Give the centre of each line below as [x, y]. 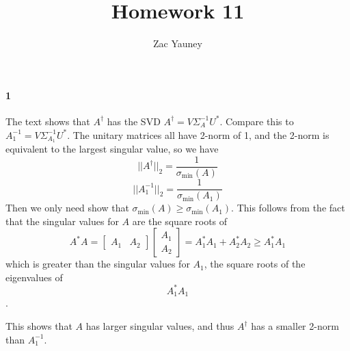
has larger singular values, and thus [160, 326]
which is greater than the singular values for [98, 264]
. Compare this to [257, 121]
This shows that [39, 326]
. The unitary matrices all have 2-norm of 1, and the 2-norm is [198, 134]
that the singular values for [62, 221]
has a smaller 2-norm [295, 326]
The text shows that [48, 121]
